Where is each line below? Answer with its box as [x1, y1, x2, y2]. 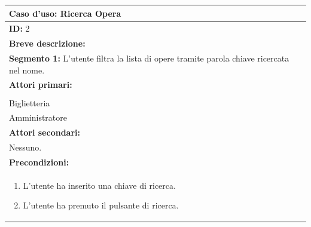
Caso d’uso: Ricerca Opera [9, 7, 121, 19]
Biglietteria [9, 96, 50, 109]
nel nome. [9, 63, 45, 76]
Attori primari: [9, 78, 72, 91]
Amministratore [9, 111, 67, 124]
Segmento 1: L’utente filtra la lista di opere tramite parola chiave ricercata [9, 52, 289, 65]
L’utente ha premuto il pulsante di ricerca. [23, 199, 179, 211]
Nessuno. [9, 141, 42, 154]
